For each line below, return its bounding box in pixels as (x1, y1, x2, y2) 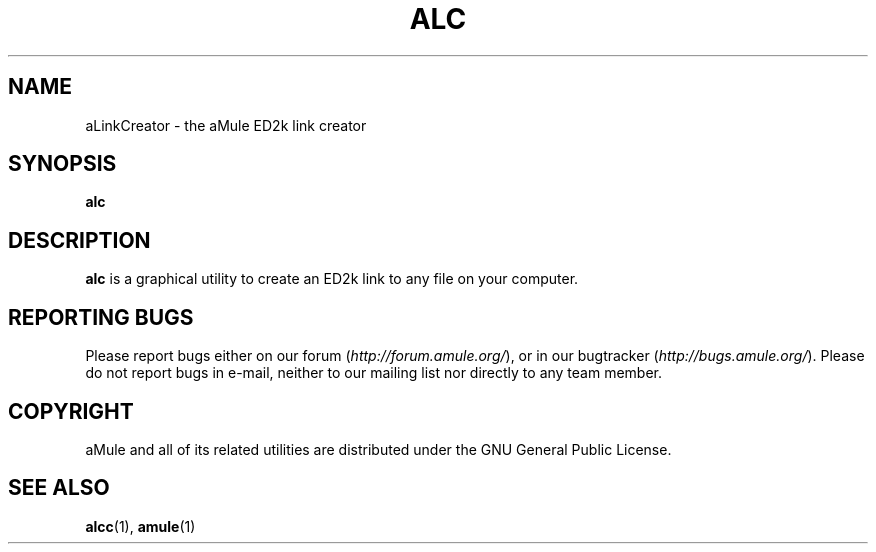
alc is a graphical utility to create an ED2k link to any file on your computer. (85, 270, 579, 288)
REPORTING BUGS (8, 304, 194, 330)
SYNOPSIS (8, 151, 117, 177)
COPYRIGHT (8, 398, 134, 424)
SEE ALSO (8, 475, 110, 501)
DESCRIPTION (8, 227, 151, 253)
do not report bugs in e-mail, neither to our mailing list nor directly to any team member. (85, 364, 663, 382)
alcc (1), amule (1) (85, 517, 196, 535)
